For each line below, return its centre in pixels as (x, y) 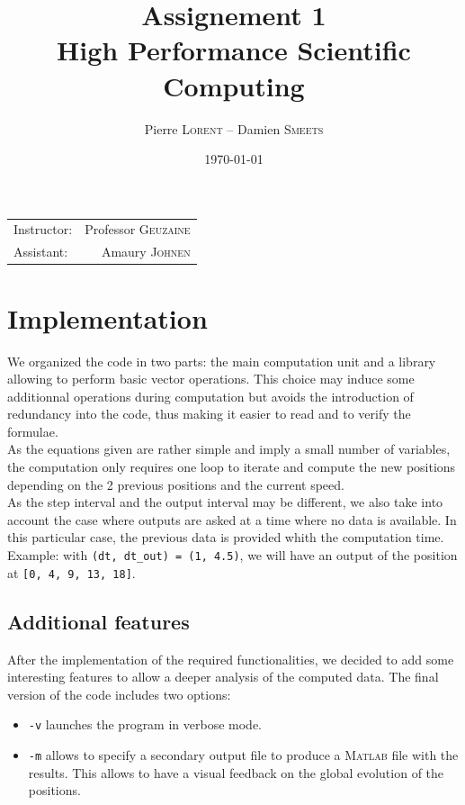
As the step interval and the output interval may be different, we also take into (225, 502)
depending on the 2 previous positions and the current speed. (176, 484)
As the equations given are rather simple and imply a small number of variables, (229, 449)
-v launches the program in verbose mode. (145, 724)
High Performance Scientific (234, 50)
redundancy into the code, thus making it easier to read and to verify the (209, 414)
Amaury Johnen (146, 252)
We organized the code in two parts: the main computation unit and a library (222, 361)
